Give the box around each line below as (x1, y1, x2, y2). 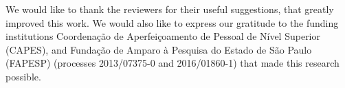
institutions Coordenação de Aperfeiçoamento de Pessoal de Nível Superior (5, 29, 320, 43)
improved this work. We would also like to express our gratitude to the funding (5, 15, 339, 30)
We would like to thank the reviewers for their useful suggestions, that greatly (5, 2, 334, 16)
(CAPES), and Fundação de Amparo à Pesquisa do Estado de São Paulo (5, 42, 312, 56)
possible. (5, 69, 41, 83)
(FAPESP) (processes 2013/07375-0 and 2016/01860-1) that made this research (5, 56, 340, 70)
